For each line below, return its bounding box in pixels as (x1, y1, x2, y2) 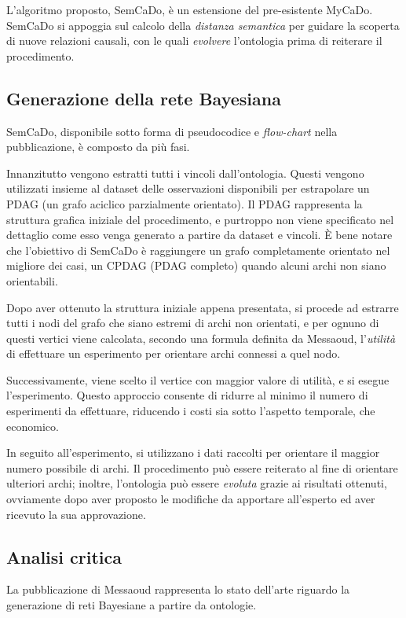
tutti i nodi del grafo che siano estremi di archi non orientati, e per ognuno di (6, 315, 379, 331)
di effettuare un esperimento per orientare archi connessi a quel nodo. (6, 345, 341, 362)
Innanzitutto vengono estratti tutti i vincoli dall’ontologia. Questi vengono (6, 164, 364, 181)
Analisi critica (6, 544, 123, 568)
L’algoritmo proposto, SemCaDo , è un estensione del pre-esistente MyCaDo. (6, 2, 373, 17)
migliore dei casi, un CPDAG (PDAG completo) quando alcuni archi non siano (6, 257, 386, 274)
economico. (6, 418, 59, 434)
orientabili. (6, 272, 58, 289)
